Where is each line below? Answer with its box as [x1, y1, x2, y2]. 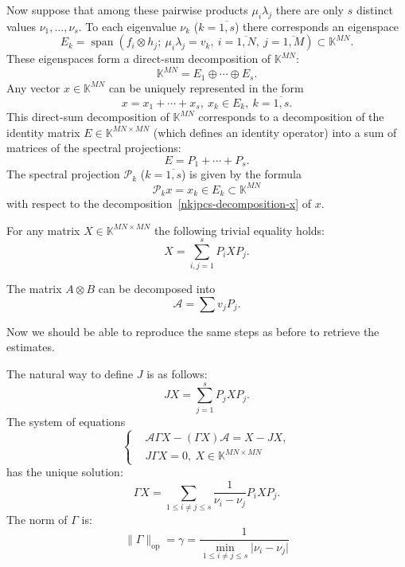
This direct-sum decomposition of [6, 108, 169, 125]
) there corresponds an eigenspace [235, 18, 399, 34]
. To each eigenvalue [78, 18, 177, 34]
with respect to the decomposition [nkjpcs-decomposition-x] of [6, 194, 312, 211]
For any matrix [6, 221, 80, 238]
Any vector [6, 79, 60, 96]
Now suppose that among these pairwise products [6, 2, 248, 18]
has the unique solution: [6, 463, 123, 480]
